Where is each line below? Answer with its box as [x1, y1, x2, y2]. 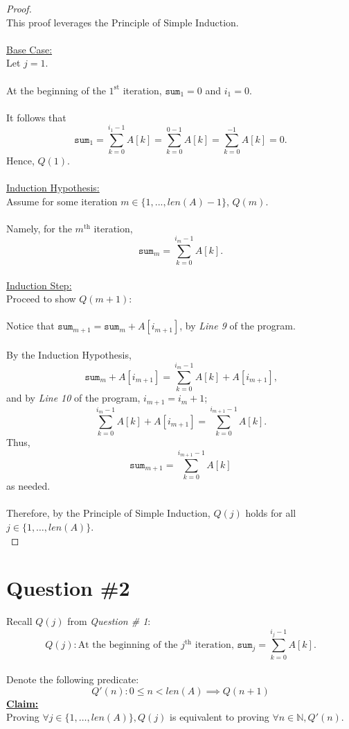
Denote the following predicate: [6, 672, 139, 687]
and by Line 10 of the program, [6, 391, 141, 405]
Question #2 [6, 574, 130, 602]
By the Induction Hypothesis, [6, 347, 132, 361]
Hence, [6, 153, 35, 167]
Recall [6, 614, 33, 628]
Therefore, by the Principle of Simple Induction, [6, 506, 211, 520]
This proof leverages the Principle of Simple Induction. [6, 15, 239, 29]
